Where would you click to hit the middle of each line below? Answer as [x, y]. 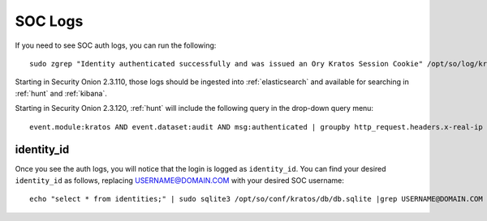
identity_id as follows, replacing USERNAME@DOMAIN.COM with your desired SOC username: [180, 180]
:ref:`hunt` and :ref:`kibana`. [61, 93]
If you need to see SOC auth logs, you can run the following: [116, 45]
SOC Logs [49, 21]
